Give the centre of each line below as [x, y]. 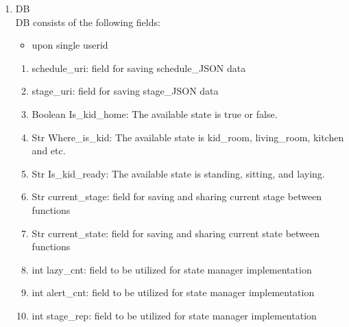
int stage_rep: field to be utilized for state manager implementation [174, 315]
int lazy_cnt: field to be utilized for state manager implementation [172, 269]
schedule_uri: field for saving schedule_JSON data [139, 68]
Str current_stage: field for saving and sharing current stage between [177, 196]
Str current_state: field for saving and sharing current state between [176, 233]
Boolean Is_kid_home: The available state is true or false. [155, 113]
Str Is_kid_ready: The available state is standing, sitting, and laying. [178, 173]
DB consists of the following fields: [88, 22]
